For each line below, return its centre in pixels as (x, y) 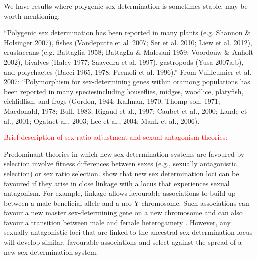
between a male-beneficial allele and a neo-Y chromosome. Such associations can (127, 202)
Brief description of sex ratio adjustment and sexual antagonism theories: (116, 137)
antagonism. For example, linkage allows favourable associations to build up (120, 193)
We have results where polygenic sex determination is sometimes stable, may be (126, 6)
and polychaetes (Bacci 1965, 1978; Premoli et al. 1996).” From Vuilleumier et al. (128, 71)
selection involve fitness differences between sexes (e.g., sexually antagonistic (120, 164)
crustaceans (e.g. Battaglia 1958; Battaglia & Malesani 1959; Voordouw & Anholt (129, 52)
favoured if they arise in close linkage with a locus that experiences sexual (117, 183)
